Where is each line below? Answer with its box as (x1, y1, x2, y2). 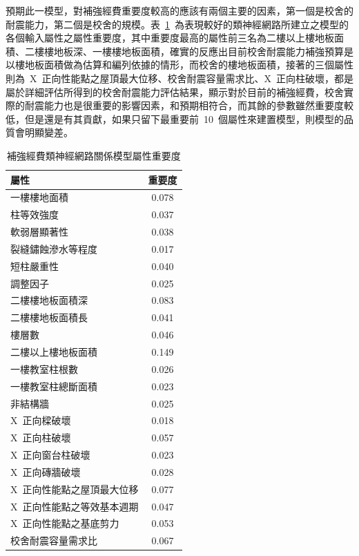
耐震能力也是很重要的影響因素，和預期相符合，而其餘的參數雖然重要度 (24, 98, 344, 113)
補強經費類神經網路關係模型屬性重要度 (6, 148, 181, 162)
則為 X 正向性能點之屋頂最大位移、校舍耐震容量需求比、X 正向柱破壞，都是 (6, 70, 353, 85)
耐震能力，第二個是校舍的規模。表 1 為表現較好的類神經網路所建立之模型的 (6, 17, 349, 31)
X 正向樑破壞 (10, 413, 71, 428)
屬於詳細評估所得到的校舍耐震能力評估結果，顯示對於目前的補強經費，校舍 (6, 84, 344, 99)
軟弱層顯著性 (10, 224, 68, 239)
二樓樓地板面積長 (10, 310, 88, 325)
